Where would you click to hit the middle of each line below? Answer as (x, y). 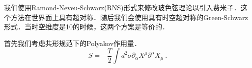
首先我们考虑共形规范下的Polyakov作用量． (73, 43)
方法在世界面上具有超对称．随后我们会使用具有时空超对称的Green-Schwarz (129, 17)
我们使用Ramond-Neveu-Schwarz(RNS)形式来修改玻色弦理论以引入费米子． (122, 7)
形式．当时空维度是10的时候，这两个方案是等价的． (86, 27)
